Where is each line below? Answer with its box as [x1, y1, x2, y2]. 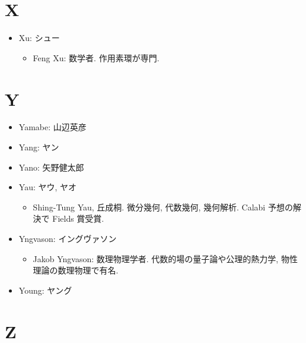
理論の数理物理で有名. [33, 264, 119, 276]
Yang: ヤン [18, 141, 59, 153]
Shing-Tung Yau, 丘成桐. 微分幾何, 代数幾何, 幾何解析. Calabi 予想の [33, 200, 293, 213]
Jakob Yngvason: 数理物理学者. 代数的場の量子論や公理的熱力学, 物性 [33, 252, 298, 265]
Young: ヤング [18, 284, 72, 296]
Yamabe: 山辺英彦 [18, 121, 87, 133]
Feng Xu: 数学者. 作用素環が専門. [33, 51, 160, 64]
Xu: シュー [18, 32, 60, 44]
